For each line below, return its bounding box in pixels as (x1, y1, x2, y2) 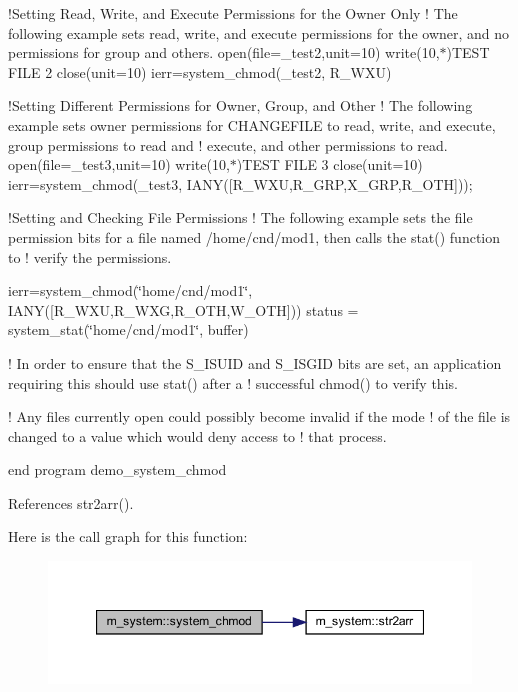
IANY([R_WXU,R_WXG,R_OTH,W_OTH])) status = (8, 299, 359, 320)
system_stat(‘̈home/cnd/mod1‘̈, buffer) (8, 319, 249, 340)
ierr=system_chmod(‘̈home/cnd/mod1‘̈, (8, 280, 253, 301)
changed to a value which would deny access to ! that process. (8, 425, 387, 446)
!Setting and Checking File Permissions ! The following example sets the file (8, 207, 473, 228)
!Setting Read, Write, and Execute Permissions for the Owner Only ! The (8, 3, 458, 23)
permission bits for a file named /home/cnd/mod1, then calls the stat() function (8, 226, 501, 247)
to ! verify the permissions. (8, 246, 172, 267)
